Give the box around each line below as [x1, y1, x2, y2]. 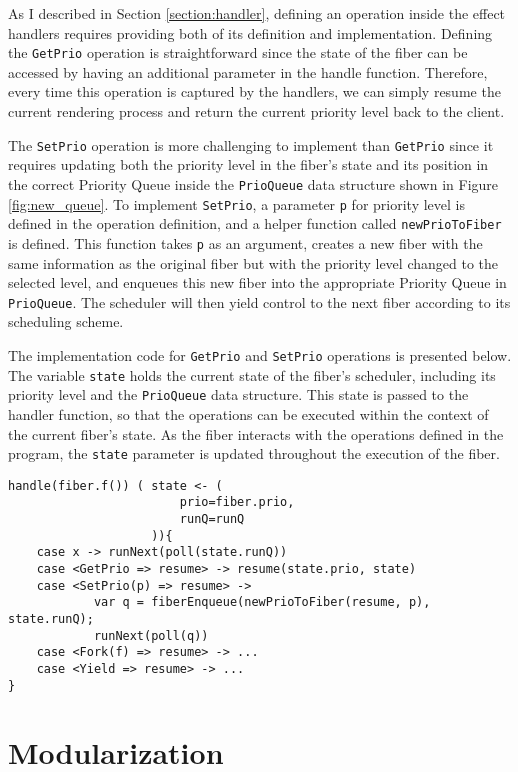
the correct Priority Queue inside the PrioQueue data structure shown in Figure [8, 173, 499, 194]
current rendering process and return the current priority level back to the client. [8, 101, 505, 122]
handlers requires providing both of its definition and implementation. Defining [8, 22, 493, 43]
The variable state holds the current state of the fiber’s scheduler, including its [8, 364, 496, 385]
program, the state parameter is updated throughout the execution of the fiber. [8, 443, 500, 464]
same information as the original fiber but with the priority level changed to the [8, 252, 498, 273]
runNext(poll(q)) [93, 628, 209, 643]
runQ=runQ [179, 512, 245, 527]
